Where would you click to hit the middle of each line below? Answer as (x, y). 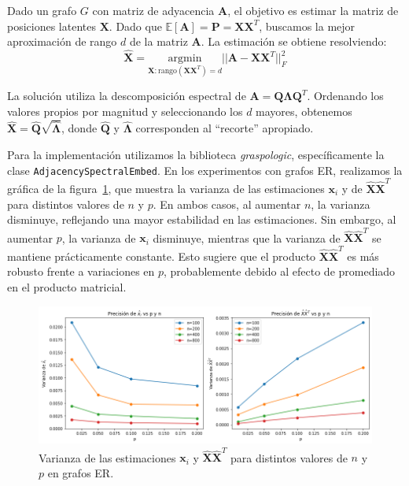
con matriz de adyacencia (153, 10)
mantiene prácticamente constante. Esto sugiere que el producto (162, 256)
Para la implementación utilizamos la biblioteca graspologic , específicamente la (196, 154)
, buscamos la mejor (307, 26)
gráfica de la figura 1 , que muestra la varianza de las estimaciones (166, 188)
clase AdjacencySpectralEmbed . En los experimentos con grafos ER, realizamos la (205, 170)
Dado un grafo (42, 10)
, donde (79, 128)
